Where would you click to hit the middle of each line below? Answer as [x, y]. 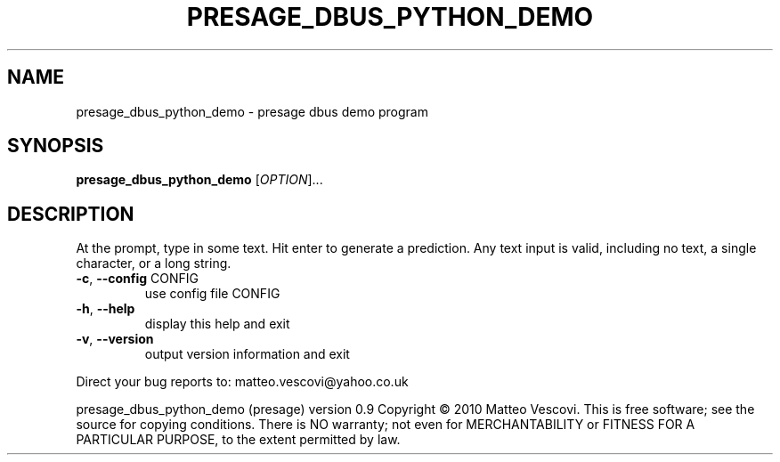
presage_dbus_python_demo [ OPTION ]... [199, 180]
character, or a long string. [154, 263]
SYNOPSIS [56, 146]
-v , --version [115, 339]
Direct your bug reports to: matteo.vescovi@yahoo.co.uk [242, 382]
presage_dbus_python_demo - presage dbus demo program [252, 111]
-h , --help [106, 309]
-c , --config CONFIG [138, 279]
